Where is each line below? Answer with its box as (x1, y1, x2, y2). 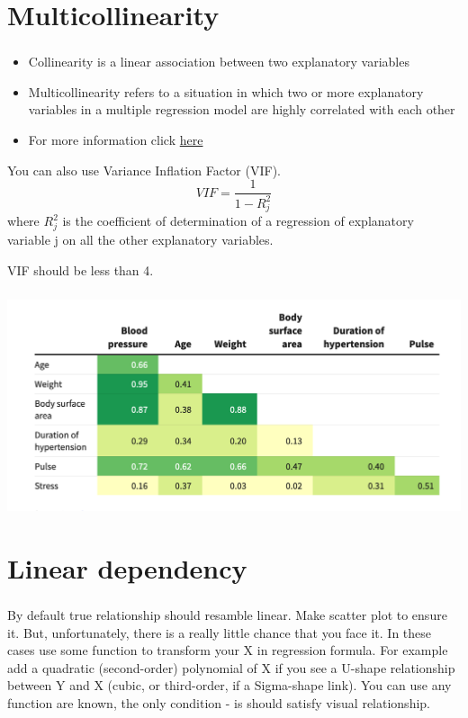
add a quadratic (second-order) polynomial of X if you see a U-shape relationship (7, 658, 455, 677)
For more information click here (28, 130, 203, 149)
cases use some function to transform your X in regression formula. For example (7, 641, 448, 660)
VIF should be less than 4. (7, 260, 154, 279)
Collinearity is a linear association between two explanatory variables (28, 52, 409, 71)
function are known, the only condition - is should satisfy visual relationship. (7, 693, 430, 712)
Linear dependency (7, 549, 247, 586)
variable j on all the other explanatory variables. (7, 230, 274, 249)
